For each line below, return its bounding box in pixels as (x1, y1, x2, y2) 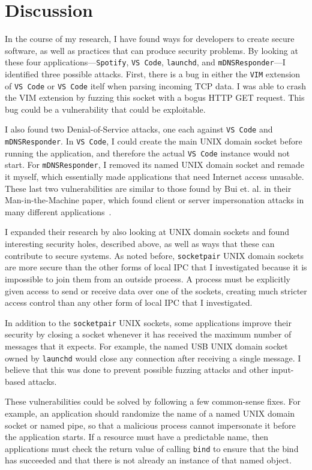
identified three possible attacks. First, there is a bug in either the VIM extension (5, 67, 301, 80)
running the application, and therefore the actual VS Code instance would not (5, 146, 290, 159)
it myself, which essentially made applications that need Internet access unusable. (5, 170, 304, 183)
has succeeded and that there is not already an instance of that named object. (5, 454, 292, 466)
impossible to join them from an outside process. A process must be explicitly (5, 272, 290, 285)
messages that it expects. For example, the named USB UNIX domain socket (5, 339, 288, 352)
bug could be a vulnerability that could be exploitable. (5, 103, 206, 115)
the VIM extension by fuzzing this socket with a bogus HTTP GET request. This (5, 91, 305, 104)
